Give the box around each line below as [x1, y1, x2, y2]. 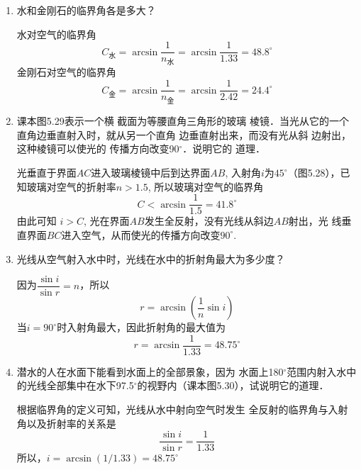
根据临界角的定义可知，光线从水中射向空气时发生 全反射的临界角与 [16, 402, 328, 416]
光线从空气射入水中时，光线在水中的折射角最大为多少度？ [16, 251, 285, 266]
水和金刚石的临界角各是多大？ [16, 3, 156, 17]
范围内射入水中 [287, 364, 357, 379]
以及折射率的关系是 [26, 415, 116, 430]
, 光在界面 [83, 213, 130, 228]
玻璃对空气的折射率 [26, 179, 116, 194]
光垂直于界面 [16, 165, 77, 180]
